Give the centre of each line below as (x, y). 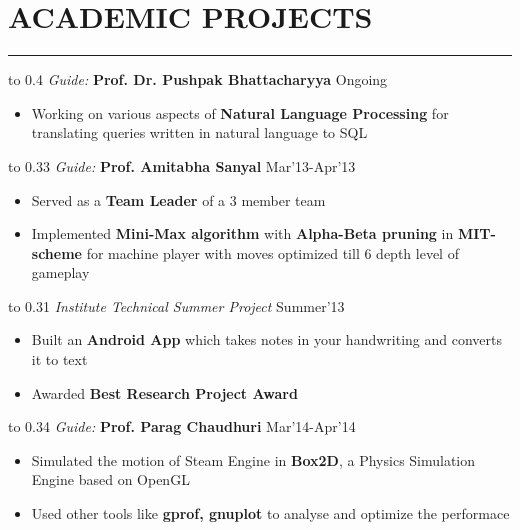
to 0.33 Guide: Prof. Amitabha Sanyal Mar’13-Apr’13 (182, 165)
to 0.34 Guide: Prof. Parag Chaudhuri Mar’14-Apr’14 (182, 426)
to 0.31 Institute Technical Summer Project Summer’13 (176, 305)
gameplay (60, 272)
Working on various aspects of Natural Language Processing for (240, 112)
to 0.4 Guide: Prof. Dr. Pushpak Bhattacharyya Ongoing (198, 79)
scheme (56, 252)
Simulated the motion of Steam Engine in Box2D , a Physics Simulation (253, 459)
